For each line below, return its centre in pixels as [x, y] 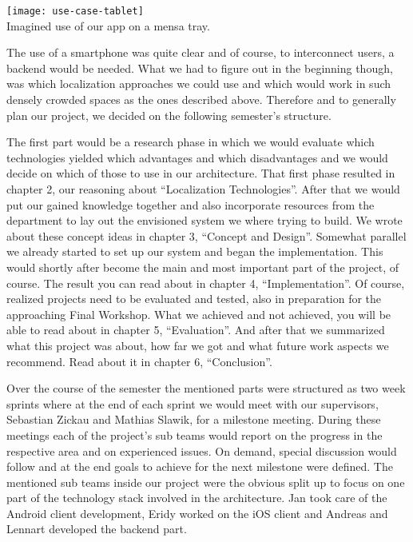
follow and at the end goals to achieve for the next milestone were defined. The [200, 466]
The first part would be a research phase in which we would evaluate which [191, 142]
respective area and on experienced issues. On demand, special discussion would [202, 450]
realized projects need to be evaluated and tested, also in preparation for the [194, 299]
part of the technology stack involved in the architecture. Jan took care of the [197, 498]
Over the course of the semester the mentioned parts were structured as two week [206, 388]
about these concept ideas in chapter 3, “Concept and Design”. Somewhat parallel [206, 235]
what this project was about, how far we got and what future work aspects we [198, 345]
